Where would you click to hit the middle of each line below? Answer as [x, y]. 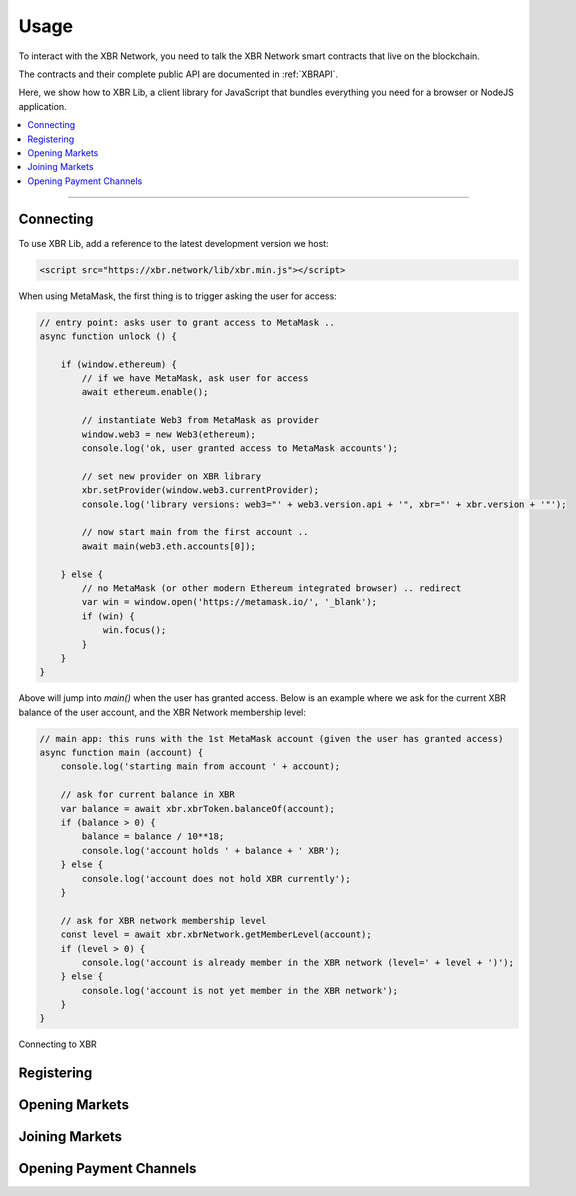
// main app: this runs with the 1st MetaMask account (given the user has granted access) [271, 738]
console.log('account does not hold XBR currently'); [216, 878]
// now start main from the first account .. [195, 532]
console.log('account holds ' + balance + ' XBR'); [211, 850]
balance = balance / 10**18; [153, 836]
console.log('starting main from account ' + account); [200, 766]
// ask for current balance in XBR [147, 794]
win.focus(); [134, 630]
